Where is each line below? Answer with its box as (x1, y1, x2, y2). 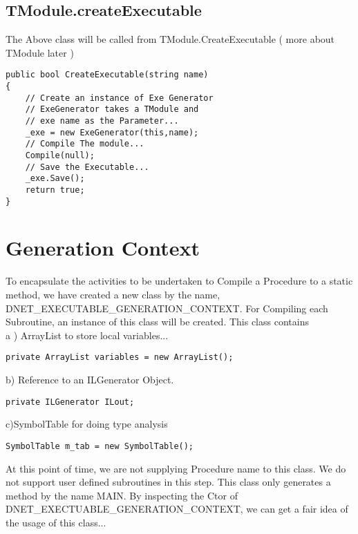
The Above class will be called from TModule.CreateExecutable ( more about (6, 32, 335, 46)
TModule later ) (6, 45, 74, 59)
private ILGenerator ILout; (6, 397, 135, 407)
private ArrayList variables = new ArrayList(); (6, 352, 234, 363)
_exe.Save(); (25, 173, 85, 184)
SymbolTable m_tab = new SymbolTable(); (6, 441, 194, 451)
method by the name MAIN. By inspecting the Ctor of (6, 488, 238, 502)
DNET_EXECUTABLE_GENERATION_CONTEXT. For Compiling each (6, 301, 328, 315)
